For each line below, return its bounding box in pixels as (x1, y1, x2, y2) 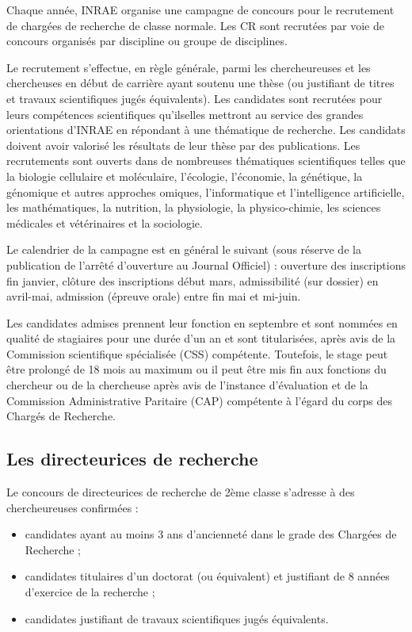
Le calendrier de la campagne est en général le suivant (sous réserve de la (6, 241, 361, 258)
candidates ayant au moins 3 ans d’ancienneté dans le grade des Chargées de (25, 526, 397, 542)
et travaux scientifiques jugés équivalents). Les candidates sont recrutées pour (6, 90, 383, 106)
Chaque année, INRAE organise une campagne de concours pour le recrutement (6, 2, 395, 17)
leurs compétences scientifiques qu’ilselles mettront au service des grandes (6, 105, 364, 122)
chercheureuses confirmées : (6, 499, 139, 515)
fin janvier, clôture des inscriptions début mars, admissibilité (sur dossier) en (6, 272, 379, 289)
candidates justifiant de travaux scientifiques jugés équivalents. (25, 610, 329, 626)
